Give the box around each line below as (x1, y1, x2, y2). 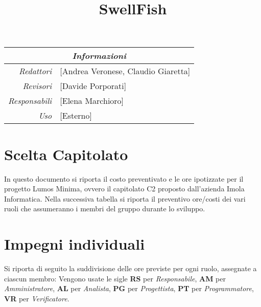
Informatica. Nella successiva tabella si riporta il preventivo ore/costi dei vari (4, 193, 246, 204)
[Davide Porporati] (60, 80, 127, 92)
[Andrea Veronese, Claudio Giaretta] (60, 65, 191, 77)
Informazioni (72, 50, 126, 62)
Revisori (22, 80, 52, 92)
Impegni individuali (4, 233, 145, 254)
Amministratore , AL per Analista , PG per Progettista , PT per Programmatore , (4, 283, 254, 294)
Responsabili (8, 95, 52, 107)
